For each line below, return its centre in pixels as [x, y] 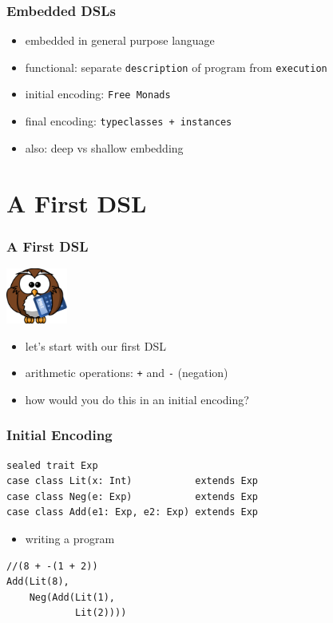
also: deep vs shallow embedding [104, 147]
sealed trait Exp [52, 465]
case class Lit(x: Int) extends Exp [132, 481]
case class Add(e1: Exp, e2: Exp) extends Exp [132, 512]
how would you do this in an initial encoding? [137, 399]
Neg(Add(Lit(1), [72, 597]
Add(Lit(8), [38, 582]
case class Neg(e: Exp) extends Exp [132, 496]
